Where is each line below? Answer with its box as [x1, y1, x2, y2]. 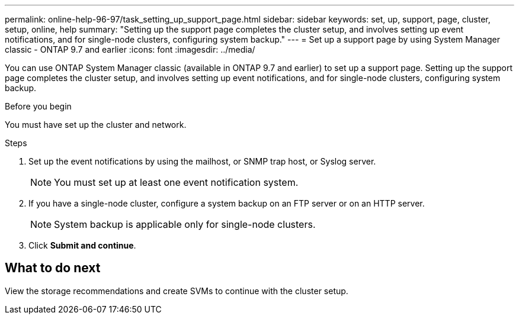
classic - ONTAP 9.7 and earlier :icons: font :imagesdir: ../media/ [5, 44, 255, 54]
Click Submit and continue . [28, 240, 136, 250]
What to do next [5, 260, 101, 276]
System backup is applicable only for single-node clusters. [54, 218, 316, 230]
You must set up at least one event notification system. [54, 176, 299, 188]
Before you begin [5, 101, 72, 111]
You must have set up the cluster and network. [5, 120, 187, 130]
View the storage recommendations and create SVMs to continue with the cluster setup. [5, 285, 348, 296]
